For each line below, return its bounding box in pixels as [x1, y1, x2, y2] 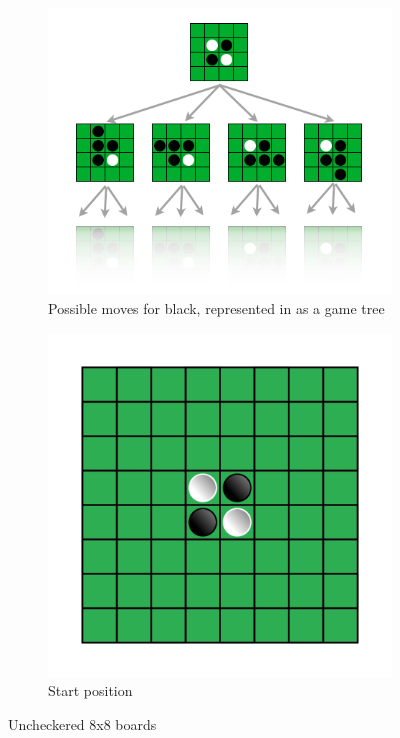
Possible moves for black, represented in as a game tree [48, 298, 385, 319]
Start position [48, 680, 133, 701]
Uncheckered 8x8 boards [8, 714, 157, 735]
